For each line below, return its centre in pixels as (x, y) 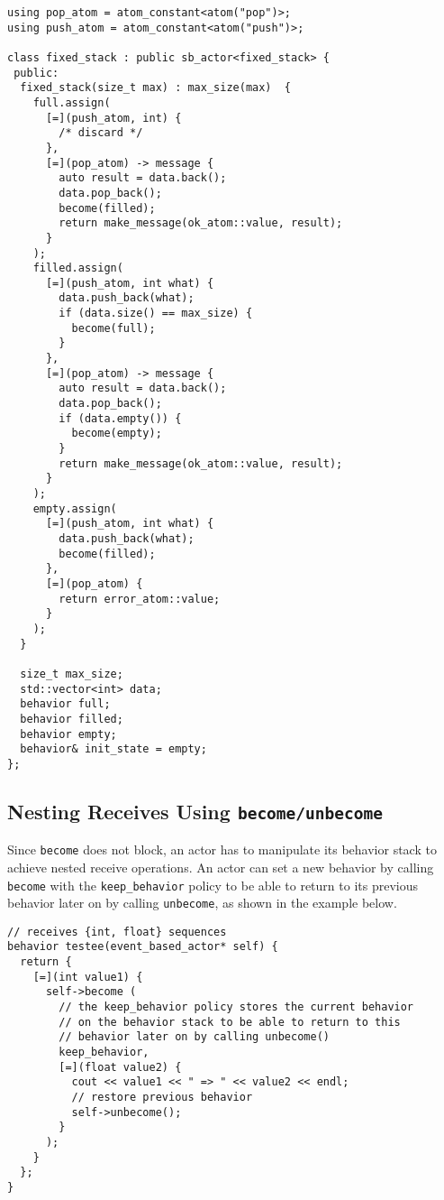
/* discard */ (101, 133)
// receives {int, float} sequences (117, 932)
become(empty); (117, 434)
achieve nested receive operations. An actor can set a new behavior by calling (221, 867)
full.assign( (72, 102)
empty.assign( (75, 508)
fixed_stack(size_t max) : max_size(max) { (155, 88)
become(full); (113, 328)
